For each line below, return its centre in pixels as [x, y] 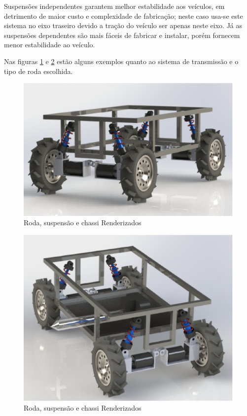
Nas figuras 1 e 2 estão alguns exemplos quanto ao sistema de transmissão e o [121, 61]
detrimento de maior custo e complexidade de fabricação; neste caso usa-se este [123, 16]
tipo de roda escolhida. [38, 71]
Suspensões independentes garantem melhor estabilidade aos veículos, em [114, 6]
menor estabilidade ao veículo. [50, 45]
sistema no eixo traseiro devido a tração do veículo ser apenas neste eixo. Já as [123, 25]
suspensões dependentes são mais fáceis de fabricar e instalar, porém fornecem [122, 35]
